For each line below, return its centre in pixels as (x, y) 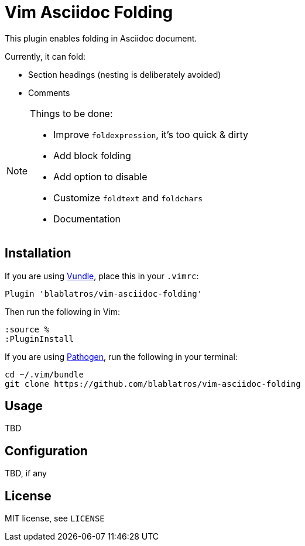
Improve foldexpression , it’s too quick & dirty (151, 134)
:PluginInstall (40, 339)
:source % (27, 329)
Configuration (46, 451)
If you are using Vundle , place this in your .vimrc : (102, 276)
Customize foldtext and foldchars (128, 198)
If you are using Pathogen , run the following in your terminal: (121, 356)
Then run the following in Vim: (63, 311)
